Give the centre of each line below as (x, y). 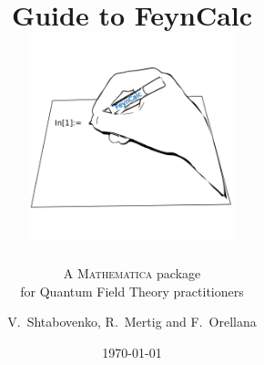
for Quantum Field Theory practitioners (132, 291)
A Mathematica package (132, 273)
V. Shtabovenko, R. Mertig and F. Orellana (132, 322)
